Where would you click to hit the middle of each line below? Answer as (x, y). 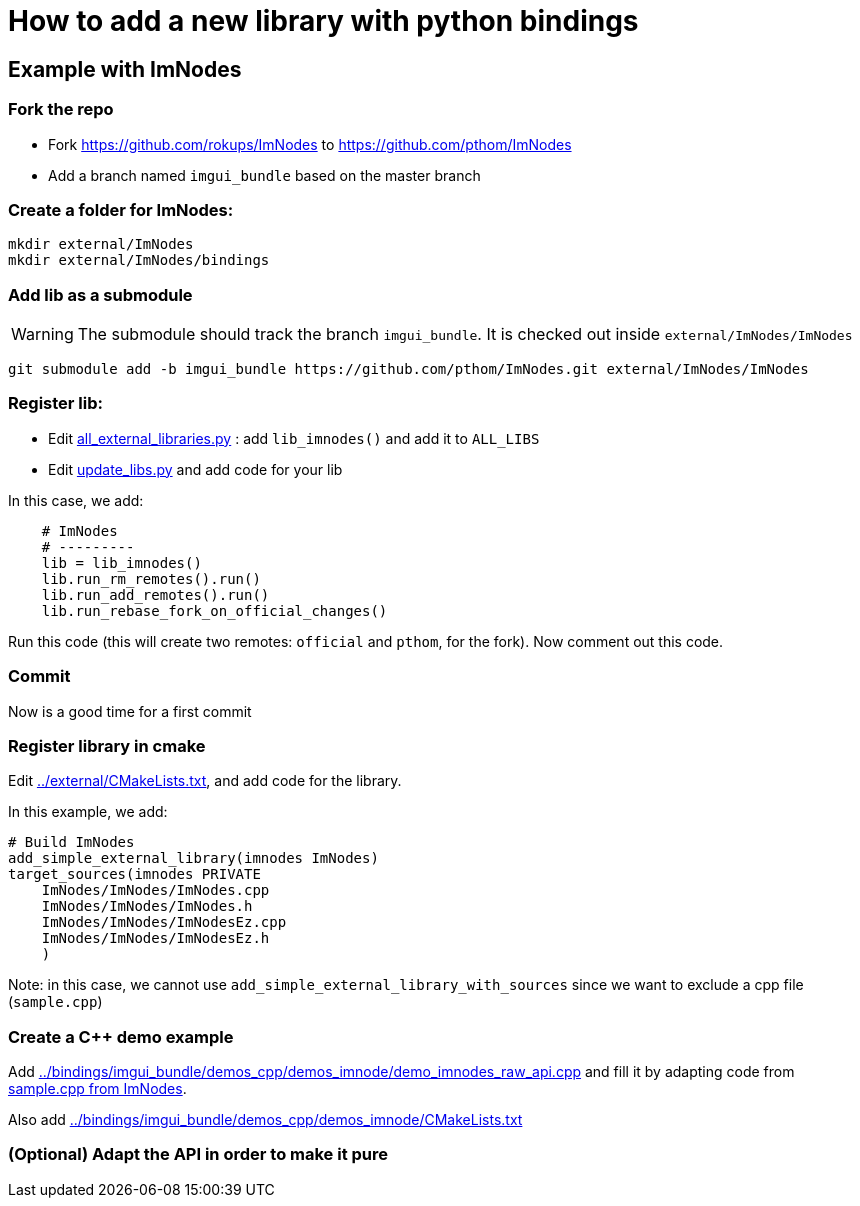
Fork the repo (61, 109)
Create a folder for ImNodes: (121, 209)
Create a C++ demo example (121, 1036)
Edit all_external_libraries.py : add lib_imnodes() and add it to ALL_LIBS (294, 438)
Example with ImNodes (125, 69)
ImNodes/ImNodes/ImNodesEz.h (155, 938)
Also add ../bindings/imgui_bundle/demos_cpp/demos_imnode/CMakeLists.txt (265, 1120)
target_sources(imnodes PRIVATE (134, 874)
